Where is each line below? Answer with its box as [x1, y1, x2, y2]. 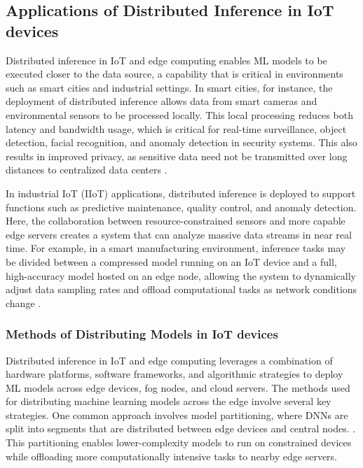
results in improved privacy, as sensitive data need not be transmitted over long [6, 148, 348, 163]
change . [6, 295, 41, 310]
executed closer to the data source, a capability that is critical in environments [6, 66, 343, 81]
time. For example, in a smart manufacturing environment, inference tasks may [6, 241, 346, 255]
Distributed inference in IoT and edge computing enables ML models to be [6, 52, 327, 67]
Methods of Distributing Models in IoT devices [6, 325, 278, 343]
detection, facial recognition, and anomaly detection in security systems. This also [6, 135, 357, 150]
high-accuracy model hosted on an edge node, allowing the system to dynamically [6, 268, 356, 283]
